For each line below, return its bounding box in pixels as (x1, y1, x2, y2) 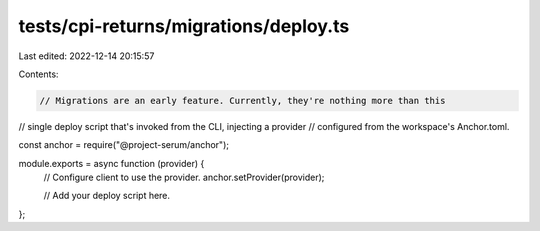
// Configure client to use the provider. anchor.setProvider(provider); (43, 171, 325, 184)
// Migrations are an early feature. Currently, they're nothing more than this (39, 95, 446, 106)
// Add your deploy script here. (43, 190, 170, 202)
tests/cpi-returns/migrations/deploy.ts (18, 15, 350, 37)
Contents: (18, 68, 59, 80)
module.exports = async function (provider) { (18, 157, 205, 169)
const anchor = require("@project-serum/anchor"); (18, 139, 230, 151)
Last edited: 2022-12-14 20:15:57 (18, 50, 155, 62)
